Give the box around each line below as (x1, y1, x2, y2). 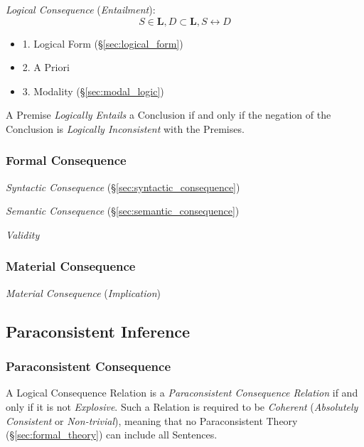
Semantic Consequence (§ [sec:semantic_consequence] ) (6, 203, 240, 218)
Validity (6, 227, 40, 242)
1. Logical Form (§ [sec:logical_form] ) (22, 36, 183, 50)
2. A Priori (22, 60, 70, 75)
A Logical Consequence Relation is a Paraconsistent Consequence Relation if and (6, 385, 358, 400)
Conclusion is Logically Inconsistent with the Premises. (6, 121, 245, 136)
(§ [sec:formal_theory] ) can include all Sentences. (6, 427, 218, 442)
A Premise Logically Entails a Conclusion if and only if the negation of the (6, 107, 331, 122)
